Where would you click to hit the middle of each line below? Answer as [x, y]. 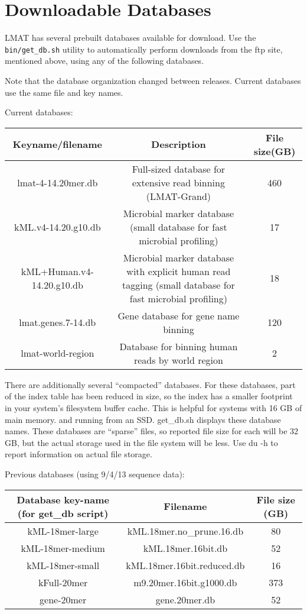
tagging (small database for [178, 285]
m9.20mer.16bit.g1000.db [185, 582]
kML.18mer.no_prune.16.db [185, 531]
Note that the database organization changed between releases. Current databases [153, 80]
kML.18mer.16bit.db [185, 548]
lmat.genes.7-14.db [58, 322]
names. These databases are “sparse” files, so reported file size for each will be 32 [152, 431]
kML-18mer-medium [63, 548]
